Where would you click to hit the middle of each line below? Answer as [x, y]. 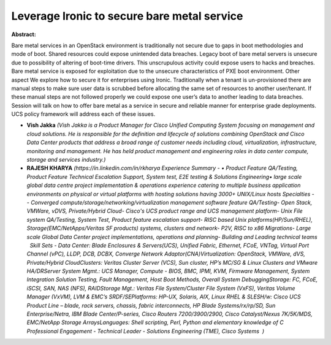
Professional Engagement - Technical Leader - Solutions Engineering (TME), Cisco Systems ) [146, 331]
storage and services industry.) [66, 160]
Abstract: [24, 34]
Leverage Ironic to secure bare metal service [127, 16]
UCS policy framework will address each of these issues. [83, 114]
